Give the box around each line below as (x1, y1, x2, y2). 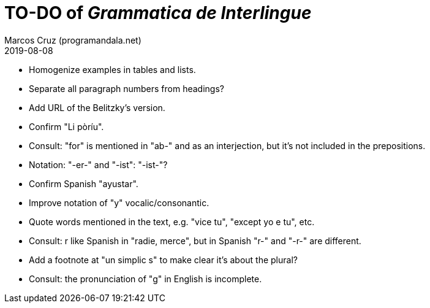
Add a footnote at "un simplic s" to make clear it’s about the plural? (29, 254, 298, 265)
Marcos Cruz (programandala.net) (4, 34, 141, 45)
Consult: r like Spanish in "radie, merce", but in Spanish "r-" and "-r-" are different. (29, 235, 361, 246)
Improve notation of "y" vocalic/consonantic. (29, 197, 209, 208)
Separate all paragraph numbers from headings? (29, 83, 224, 94)
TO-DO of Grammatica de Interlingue (4, 2, 312, 23)
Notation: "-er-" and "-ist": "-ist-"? (29, 159, 168, 170)
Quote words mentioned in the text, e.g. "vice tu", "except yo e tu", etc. (29, 216, 315, 227)
